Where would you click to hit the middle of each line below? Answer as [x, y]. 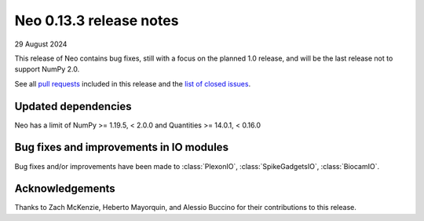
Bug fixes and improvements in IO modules [122, 147]
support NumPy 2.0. [47, 69]
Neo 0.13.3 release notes [97, 20]
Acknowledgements [65, 189]
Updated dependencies [73, 106]
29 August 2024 [41, 44]
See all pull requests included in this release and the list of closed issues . [133, 83]
